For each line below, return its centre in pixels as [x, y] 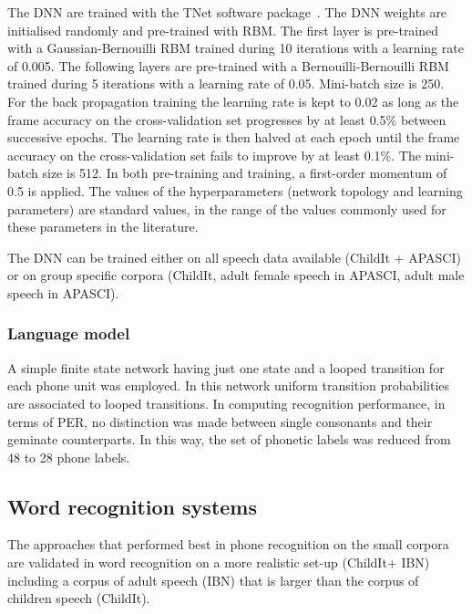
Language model [69, 333]
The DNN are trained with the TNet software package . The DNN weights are [227, 12]
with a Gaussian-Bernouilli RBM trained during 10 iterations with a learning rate [236, 48]
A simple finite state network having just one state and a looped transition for [226, 367]
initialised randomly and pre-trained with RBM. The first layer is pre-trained [223, 30]
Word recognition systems [133, 506]
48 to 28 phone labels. [69, 457]
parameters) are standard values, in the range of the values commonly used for [227, 208]
